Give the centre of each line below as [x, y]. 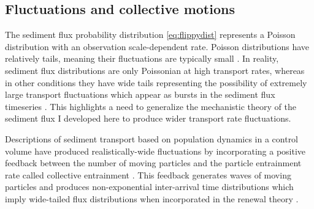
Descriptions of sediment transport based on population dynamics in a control [152, 138]
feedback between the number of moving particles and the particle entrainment [153, 163]
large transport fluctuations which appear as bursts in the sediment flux [140, 94]
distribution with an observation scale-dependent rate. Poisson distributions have [157, 46]
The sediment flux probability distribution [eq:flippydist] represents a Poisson [150, 35]
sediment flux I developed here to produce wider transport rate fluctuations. [148, 118]
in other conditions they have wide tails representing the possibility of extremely [156, 82]
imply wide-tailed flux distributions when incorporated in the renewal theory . [152, 198]
